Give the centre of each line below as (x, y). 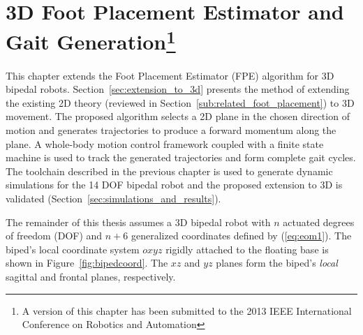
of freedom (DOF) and (54, 236)
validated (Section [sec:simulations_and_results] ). (113, 198)
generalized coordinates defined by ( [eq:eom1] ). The (241, 236)
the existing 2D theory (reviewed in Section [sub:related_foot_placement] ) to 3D (180, 102)
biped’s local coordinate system (73, 249)
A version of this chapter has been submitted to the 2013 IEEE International (187, 310)
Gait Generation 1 (91, 40)
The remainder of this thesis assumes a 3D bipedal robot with (138, 222)
